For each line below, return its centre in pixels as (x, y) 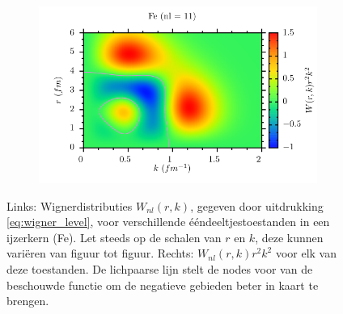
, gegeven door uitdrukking (257, 205)
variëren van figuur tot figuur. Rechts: (100, 253)
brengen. (28, 301)
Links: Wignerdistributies (70, 205)
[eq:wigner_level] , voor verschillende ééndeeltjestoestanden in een (168, 222)
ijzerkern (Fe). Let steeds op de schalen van (114, 237)
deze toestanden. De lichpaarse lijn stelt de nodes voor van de (160, 269)
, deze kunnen (289, 237)
